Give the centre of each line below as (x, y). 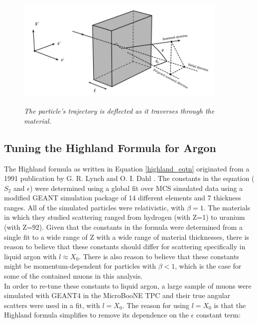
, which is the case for (208, 266)
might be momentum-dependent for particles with (80, 266)
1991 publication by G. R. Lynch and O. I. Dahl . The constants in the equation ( (129, 178)
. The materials (227, 207)
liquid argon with (30, 256)
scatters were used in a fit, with (52, 305)
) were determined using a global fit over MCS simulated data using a (136, 188)
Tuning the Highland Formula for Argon (110, 147)
